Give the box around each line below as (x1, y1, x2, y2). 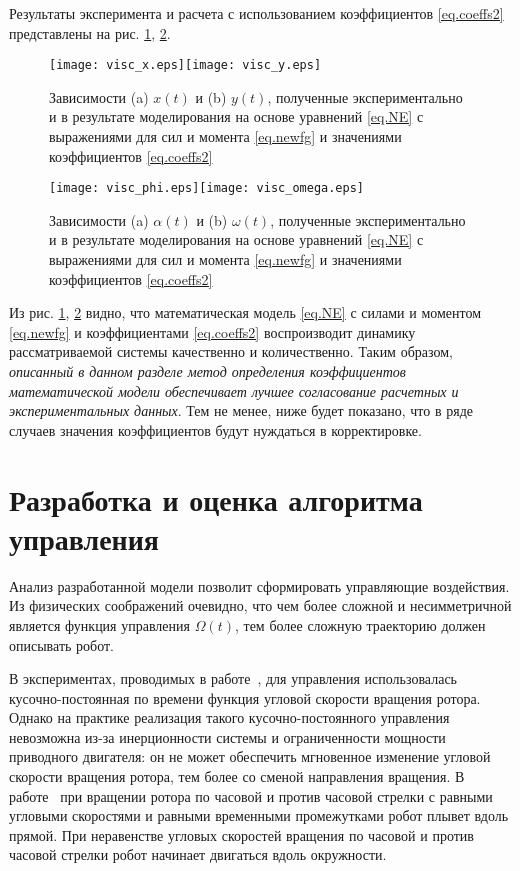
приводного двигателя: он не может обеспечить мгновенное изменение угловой (9, 746, 491, 767)
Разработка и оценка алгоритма (9, 478, 423, 519)
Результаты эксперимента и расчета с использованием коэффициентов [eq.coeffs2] (9, 3, 504, 23)
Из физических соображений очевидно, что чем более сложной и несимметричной (9, 595, 512, 616)
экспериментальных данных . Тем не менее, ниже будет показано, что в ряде (9, 400, 473, 421)
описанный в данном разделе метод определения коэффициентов (9, 361, 406, 382)
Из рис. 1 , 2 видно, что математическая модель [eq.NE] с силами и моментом (9, 302, 482, 323)
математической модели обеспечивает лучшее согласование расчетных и (9, 380, 459, 401)
